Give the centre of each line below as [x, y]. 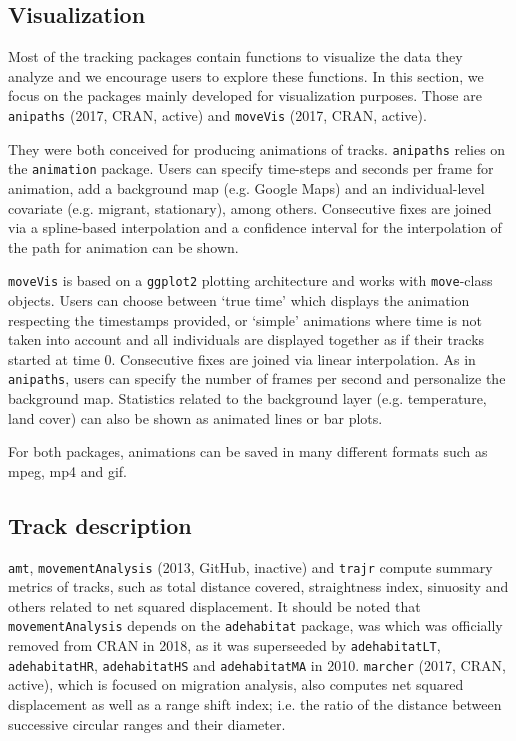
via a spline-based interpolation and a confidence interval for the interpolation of [255, 227]
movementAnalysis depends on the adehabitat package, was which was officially [255, 625]
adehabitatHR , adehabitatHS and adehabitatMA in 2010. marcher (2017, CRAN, [257, 664]
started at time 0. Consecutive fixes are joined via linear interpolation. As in [242, 358]
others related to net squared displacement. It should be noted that [214, 605]
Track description [100, 524]
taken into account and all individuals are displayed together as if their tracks [246, 339]
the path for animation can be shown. [123, 246]
